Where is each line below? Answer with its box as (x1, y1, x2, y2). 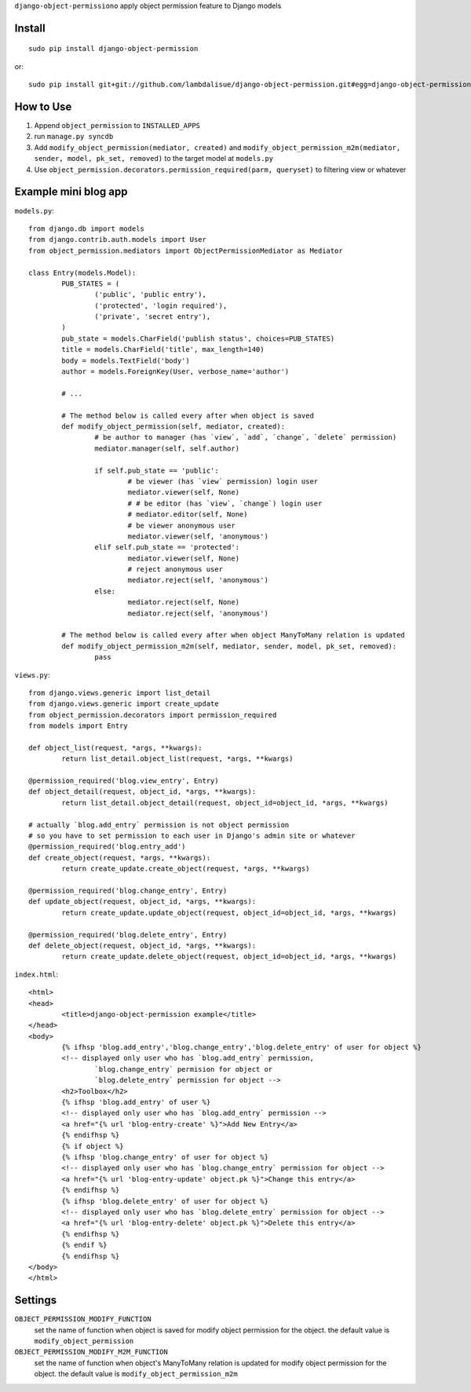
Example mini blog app (14, 185, 128, 199)
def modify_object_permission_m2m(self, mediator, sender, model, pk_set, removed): (61, 641, 397, 651)
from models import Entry (28, 722, 129, 730)
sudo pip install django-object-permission (28, 44, 199, 53)
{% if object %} (61, 1142, 124, 1150)
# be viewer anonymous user (127, 521, 235, 530)
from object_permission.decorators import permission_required (28, 711, 277, 719)
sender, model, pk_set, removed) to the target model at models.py (34, 154, 274, 163)
